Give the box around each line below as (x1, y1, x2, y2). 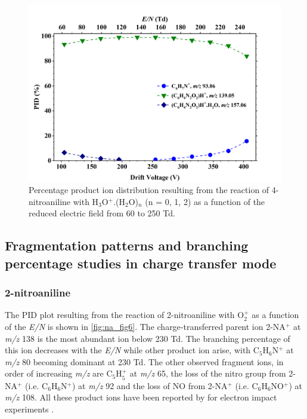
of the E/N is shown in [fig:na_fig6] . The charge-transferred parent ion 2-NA (5, 320, 286, 332)
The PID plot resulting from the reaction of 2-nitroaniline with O (5, 308, 244, 321)
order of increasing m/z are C (5, 367, 113, 380)
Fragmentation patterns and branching (5, 236, 249, 255)
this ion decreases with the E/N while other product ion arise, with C (5, 344, 259, 356)
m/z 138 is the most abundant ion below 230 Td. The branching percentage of (5, 332, 290, 344)
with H (73, 195, 99, 207)
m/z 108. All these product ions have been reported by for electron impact (5, 391, 277, 403)
